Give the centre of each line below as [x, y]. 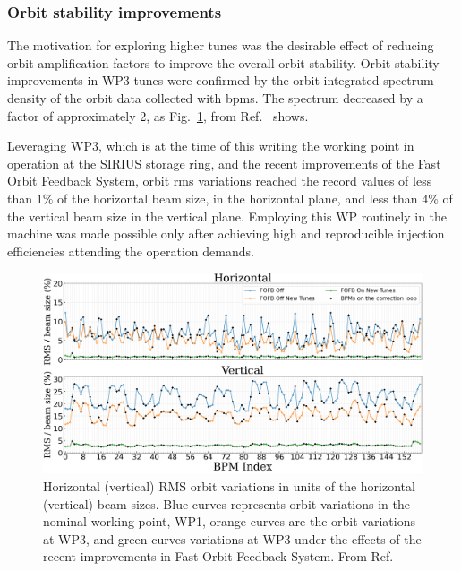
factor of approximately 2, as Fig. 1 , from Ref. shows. [158, 115]
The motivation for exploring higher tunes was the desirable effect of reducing [221, 45]
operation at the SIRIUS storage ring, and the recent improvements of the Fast [224, 163]
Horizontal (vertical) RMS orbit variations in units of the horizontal [229, 485]
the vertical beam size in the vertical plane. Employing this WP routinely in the [227, 216]
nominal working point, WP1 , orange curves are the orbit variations [229, 521]
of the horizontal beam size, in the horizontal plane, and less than [238, 198]
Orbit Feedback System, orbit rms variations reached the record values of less [220, 181]
